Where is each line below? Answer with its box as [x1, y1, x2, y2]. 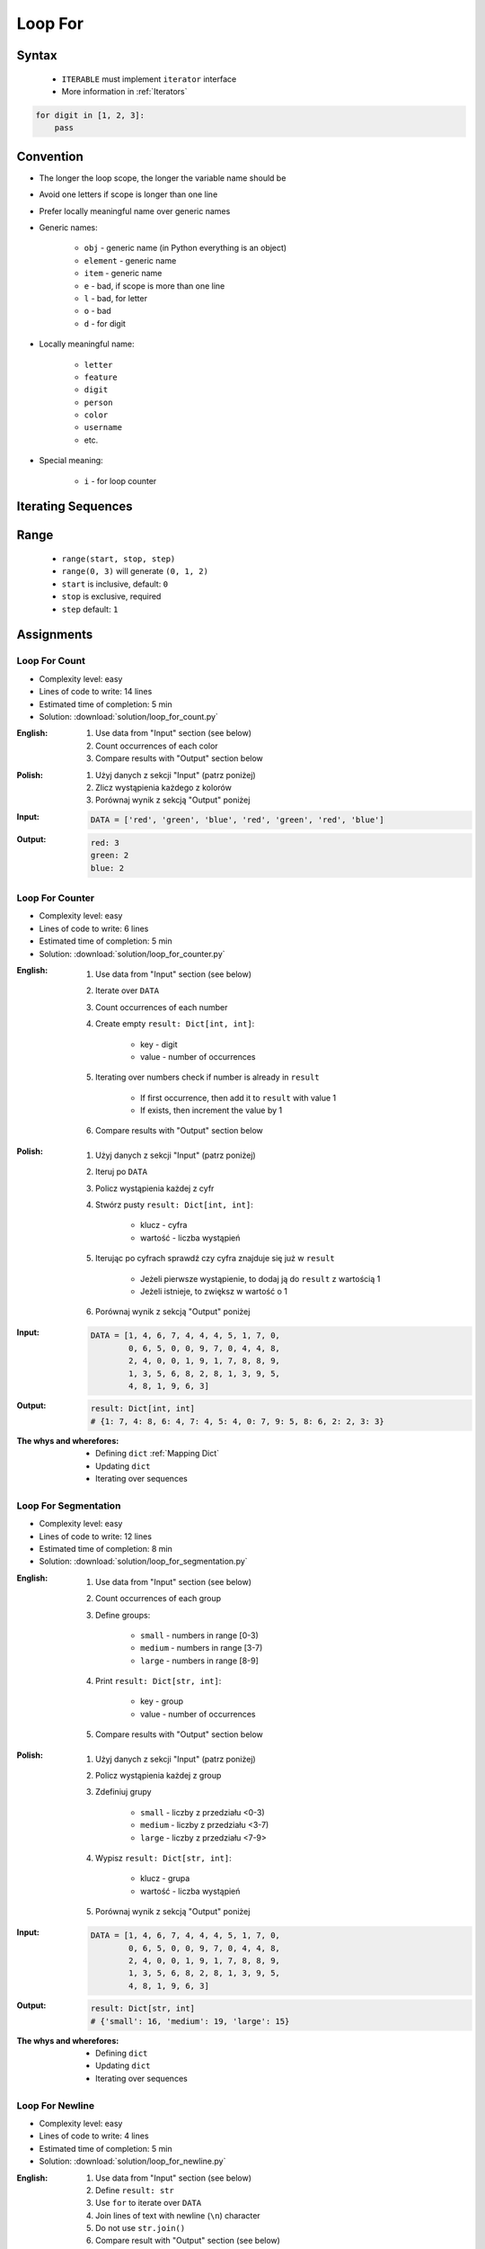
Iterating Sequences [16, 499, 134, 515]
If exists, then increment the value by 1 [140, 1105, 283, 1116]
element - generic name [84, 255, 177, 265]
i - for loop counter [84, 475, 157, 486]
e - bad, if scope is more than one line [84, 280, 225, 291]
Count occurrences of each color [95, 740, 219, 751]
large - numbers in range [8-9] [140, 1655, 260, 1666]
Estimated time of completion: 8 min [39, 1543, 172, 1554]
